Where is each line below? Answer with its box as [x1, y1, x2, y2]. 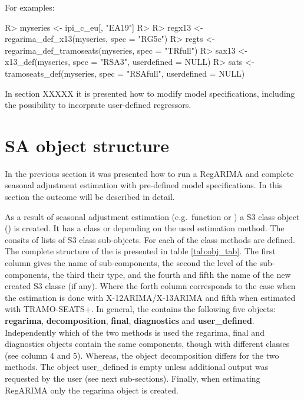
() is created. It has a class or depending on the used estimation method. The [5, 222, 285, 234]
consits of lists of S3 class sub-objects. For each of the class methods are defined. [5, 233, 296, 245]
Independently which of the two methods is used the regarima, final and [5, 326, 265, 338]
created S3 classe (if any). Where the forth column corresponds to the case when [5, 280, 296, 292]
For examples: [5, 1, 55, 13]
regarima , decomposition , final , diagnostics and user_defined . [5, 314, 255, 326]
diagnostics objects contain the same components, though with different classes [5, 337, 290, 350]
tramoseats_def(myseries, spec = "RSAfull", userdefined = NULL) [5, 67, 245, 79]
